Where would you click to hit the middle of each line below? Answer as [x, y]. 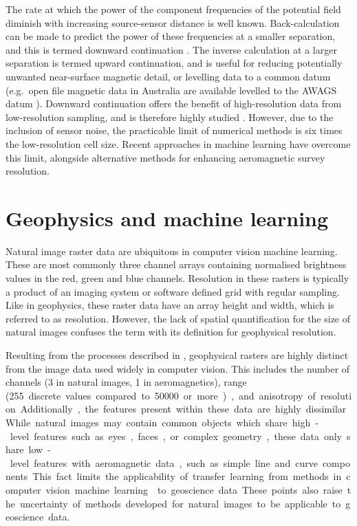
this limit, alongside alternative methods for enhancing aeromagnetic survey [165, 157]
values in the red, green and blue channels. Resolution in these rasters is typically [177, 278]
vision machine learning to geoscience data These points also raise [194, 489]
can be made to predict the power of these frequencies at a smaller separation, [171, 36]
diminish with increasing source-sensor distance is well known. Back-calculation [173, 22]
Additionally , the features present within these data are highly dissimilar [183, 409]
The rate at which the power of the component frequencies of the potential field [173, 9]
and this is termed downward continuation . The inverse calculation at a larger [171, 49]
